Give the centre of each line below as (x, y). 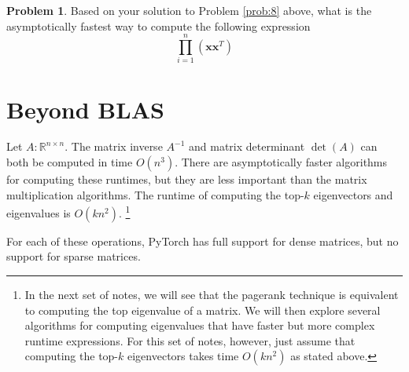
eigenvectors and (353, 194)
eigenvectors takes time (183, 356)
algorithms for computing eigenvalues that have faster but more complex (200, 325)
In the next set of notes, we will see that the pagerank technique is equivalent (212, 295)
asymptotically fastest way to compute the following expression (158, 26)
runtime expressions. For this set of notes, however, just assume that (190, 340)
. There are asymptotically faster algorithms (281, 162)
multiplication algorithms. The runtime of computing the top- (155, 194)
